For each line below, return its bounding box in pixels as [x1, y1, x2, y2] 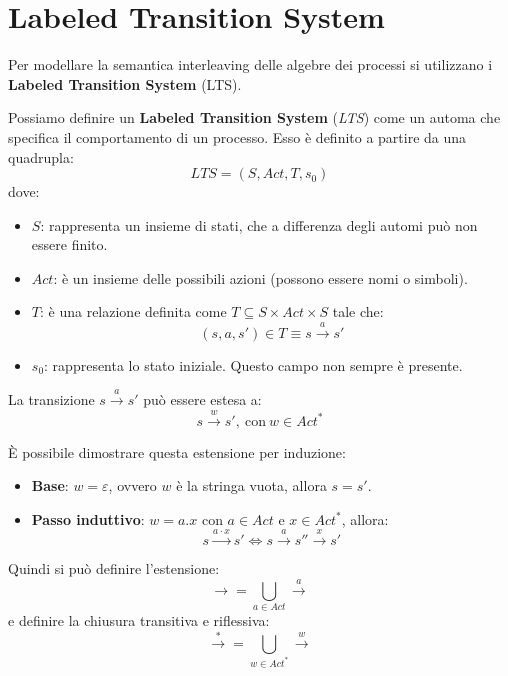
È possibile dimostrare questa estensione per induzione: [8, 441, 346, 462]
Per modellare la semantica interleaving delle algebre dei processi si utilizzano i [8, 54, 493, 75]
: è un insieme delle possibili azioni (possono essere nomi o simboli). [53, 267, 468, 288]
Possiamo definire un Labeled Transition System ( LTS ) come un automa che [8, 107, 501, 128]
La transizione [8, 389, 95, 410]
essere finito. [31, 234, 108, 255]
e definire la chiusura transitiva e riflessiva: [8, 609, 270, 630]
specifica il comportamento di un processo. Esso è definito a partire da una [8, 126, 467, 147]
